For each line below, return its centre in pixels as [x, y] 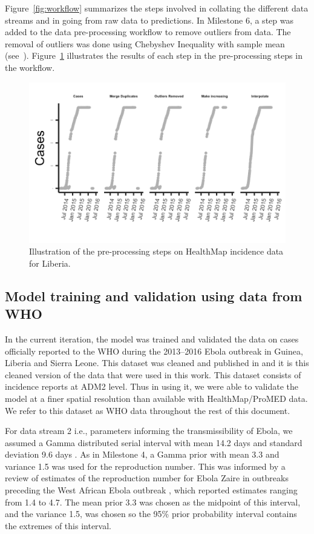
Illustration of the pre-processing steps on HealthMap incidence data [156, 251]
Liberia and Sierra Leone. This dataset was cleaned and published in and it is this [157, 363]
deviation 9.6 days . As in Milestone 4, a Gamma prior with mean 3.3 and [142, 454]
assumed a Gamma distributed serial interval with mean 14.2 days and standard [154, 442]
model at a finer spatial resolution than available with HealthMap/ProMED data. [156, 398]
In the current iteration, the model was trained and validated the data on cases [152, 339]
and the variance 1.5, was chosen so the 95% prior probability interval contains [151, 514]
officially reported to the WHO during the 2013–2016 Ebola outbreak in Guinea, [154, 351]
